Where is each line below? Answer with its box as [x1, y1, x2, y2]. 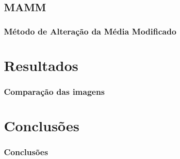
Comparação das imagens [4, 85, 105, 97]
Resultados [4, 55, 79, 75]
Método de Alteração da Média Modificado [4, 25, 177, 37]
